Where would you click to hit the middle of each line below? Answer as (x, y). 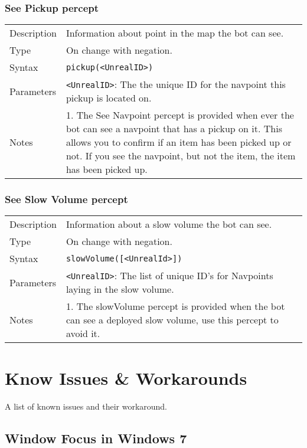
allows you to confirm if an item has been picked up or (179, 142)
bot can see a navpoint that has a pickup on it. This (174, 129)
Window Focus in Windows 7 (96, 438)
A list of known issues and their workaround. (86, 406)
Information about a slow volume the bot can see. (169, 224)
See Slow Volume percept (66, 199)
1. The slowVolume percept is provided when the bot (175, 306)
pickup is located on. (109, 98)
